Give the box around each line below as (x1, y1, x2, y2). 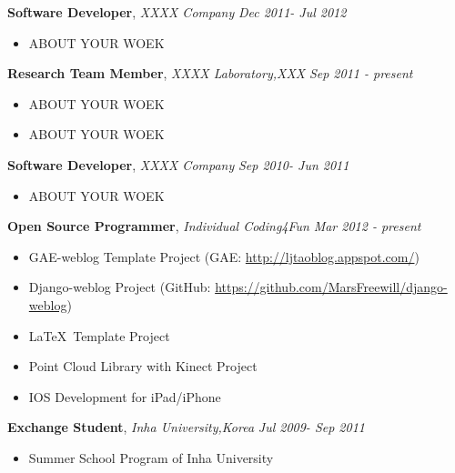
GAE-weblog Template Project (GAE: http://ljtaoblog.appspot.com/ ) (28, 247, 420, 266)
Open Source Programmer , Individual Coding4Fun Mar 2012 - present (7, 216, 421, 236)
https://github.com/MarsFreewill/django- (215, 277, 448, 297)
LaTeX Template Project (28, 326, 170, 345)
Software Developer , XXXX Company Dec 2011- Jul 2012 (7, 3, 347, 21)
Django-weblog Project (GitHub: (28, 277, 211, 297)
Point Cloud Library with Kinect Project (28, 357, 258, 376)
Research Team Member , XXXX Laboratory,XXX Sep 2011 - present (7, 64, 413, 83)
